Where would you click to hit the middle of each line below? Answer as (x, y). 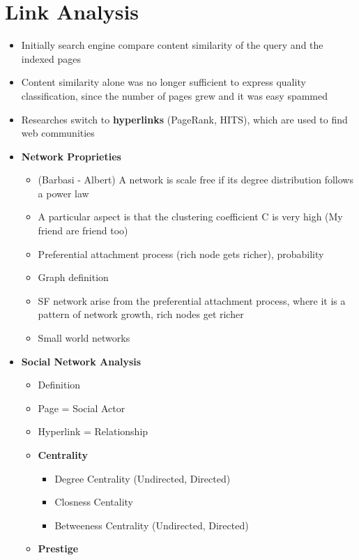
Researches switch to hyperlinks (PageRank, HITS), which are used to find (184, 119)
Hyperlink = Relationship (93, 431)
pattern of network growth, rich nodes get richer (141, 314)
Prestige (58, 548)
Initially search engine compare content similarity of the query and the (172, 45)
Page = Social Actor (82, 408)
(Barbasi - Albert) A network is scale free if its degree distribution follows (196, 180)
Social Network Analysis (81, 361)
